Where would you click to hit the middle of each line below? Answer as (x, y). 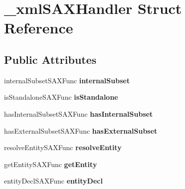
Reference (39, 28)
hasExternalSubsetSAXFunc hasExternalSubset (81, 130)
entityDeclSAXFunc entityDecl (53, 181)
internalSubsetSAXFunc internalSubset (67, 80)
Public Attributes (50, 59)
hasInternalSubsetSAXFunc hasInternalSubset (79, 113)
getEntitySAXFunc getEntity (51, 164)
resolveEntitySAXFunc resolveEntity (63, 147)
